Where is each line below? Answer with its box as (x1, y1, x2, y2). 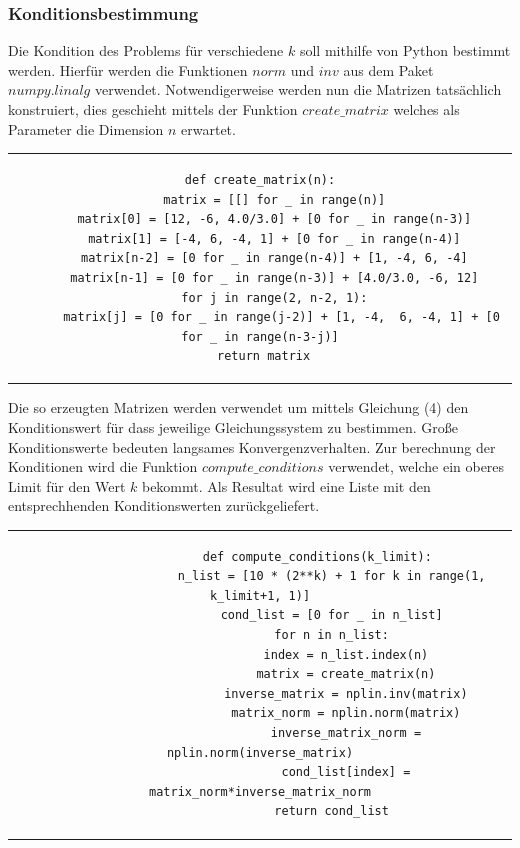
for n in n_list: (274, 628, 389, 643)
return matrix (217, 349, 311, 364)
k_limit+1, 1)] (209, 588, 311, 603)
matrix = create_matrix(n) (256, 667, 436, 682)
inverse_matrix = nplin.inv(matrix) (224, 686, 468, 701)
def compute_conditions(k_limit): (202, 549, 432, 564)
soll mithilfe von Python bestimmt (299, 40, 511, 61)
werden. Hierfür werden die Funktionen (8, 59, 248, 80)
